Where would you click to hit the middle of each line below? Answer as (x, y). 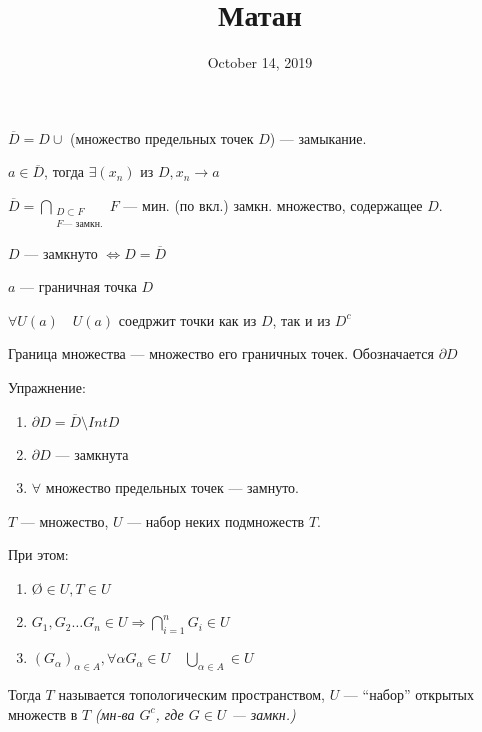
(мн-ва (114, 713)
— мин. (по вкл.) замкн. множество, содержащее (273, 204)
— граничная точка (78, 286)
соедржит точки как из (187, 319)
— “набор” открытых (408, 694)
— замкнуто (61, 252)
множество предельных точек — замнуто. (172, 487)
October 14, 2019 (260, 62)
